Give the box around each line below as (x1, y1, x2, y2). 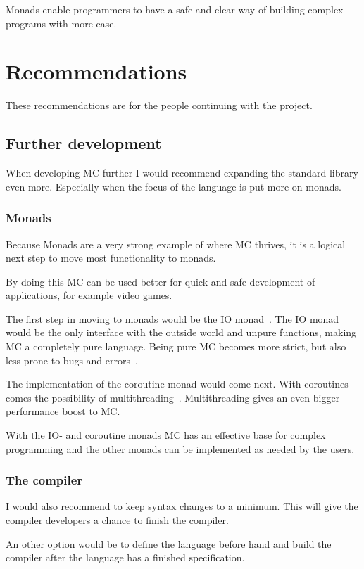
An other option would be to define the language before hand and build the (6, 536, 332, 551)
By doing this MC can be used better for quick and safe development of (6, 274, 315, 288)
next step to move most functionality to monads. (6, 250, 216, 265)
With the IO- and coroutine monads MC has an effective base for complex (6, 428, 326, 442)
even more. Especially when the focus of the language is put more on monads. (6, 179, 341, 193)
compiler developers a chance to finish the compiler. (6, 513, 229, 528)
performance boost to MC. (6, 404, 120, 418)
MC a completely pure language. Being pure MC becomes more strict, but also (6, 339, 346, 354)
